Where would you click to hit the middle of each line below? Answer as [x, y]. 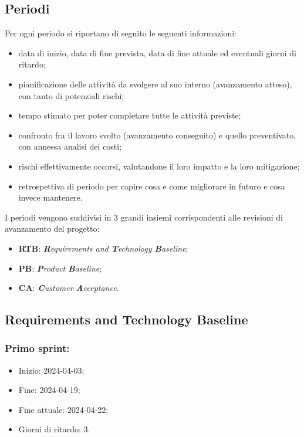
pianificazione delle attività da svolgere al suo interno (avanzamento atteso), [155, 84]
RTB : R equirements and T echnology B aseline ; [103, 248]
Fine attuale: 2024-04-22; [63, 409]
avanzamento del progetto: [52, 228]
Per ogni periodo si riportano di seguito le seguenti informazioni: [121, 33]
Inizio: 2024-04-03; [51, 370]
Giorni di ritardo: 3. [54, 429]
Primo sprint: [37, 348]
